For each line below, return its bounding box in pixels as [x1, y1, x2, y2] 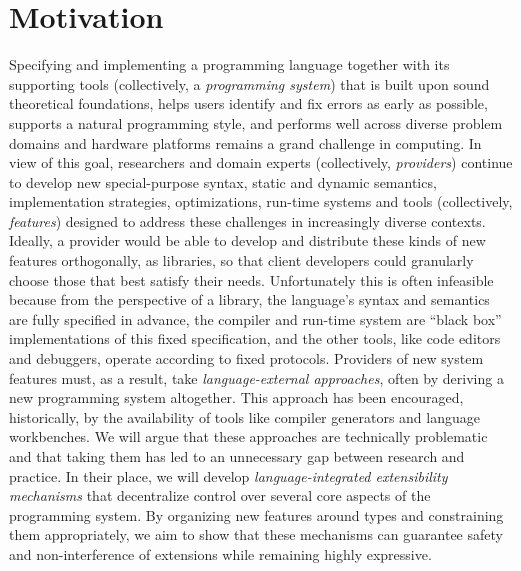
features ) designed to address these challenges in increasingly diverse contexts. [9, 210, 486, 231]
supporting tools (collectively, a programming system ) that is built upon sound [9, 73, 490, 94]
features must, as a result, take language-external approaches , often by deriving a [9, 367, 504, 388]
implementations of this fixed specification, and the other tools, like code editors [9, 328, 501, 349]
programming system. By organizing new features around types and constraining [9, 504, 504, 525]
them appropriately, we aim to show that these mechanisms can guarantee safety [9, 524, 503, 545]
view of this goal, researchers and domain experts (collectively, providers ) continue [9, 152, 513, 173]
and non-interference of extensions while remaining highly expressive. [9, 543, 432, 564]
